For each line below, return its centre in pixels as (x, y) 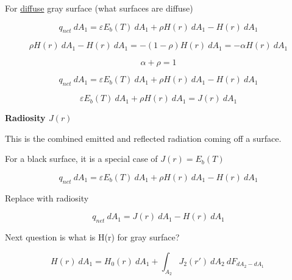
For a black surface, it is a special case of (81, 159)
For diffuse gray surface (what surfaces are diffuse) (99, 8)
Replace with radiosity (47, 198)
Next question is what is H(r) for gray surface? (92, 237)
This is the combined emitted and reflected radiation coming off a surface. (143, 138)
